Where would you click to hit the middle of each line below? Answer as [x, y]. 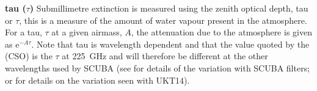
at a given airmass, [87, 32]
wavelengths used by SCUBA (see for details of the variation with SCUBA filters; [158, 67]
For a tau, [24, 32]
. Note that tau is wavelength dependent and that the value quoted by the [170, 44]
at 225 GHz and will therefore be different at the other [165, 56]
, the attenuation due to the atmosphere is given [221, 32]
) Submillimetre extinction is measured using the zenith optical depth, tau [169, 8]
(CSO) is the [29, 56]
